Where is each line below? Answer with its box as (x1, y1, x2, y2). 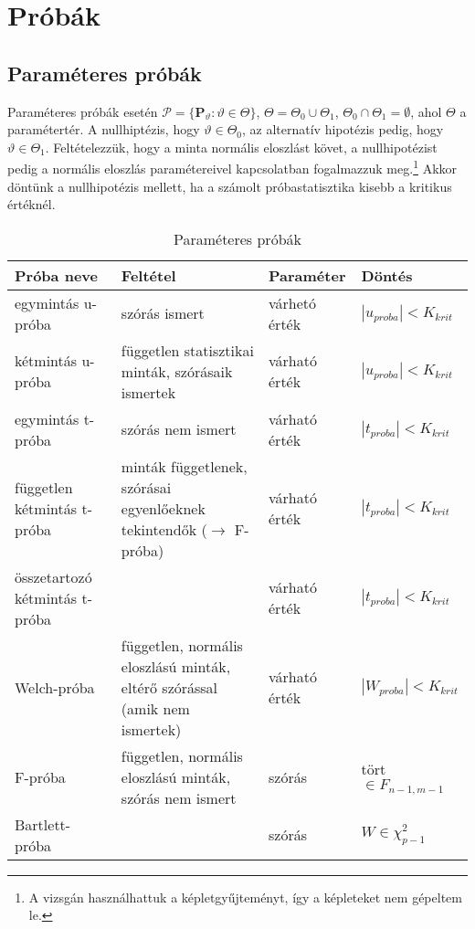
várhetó (269, 291, 317, 313)
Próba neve (15, 264, 98, 286)
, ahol (410, 101, 442, 121)
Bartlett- (15, 813, 71, 835)
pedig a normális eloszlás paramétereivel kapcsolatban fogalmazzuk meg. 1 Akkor (7, 156, 458, 178)
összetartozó (15, 565, 92, 587)
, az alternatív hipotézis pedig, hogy (242, 120, 444, 139)
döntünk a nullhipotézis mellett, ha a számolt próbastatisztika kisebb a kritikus (7, 176, 452, 195)
